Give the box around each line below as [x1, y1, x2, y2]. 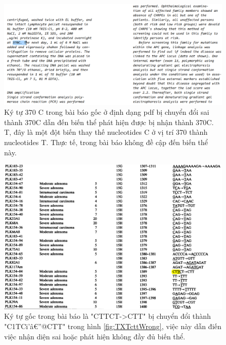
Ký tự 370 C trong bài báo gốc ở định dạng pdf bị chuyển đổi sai [4, 107, 210, 117]
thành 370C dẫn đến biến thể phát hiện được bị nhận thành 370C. [4, 116, 214, 127]
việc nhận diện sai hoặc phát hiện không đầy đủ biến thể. [4, 331, 185, 341]
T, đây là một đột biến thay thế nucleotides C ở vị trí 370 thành [4, 127, 208, 137]
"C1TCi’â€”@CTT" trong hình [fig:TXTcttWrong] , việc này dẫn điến [4, 320, 222, 331]
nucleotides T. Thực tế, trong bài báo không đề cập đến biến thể [4, 137, 208, 148]
